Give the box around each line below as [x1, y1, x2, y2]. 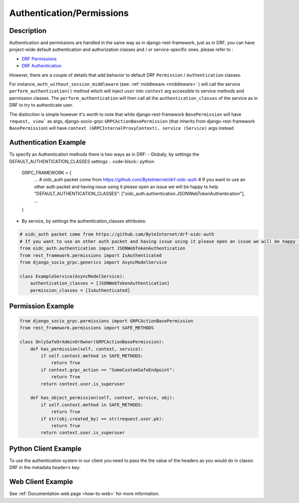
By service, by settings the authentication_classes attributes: [21, 218, 147, 224]
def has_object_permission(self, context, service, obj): [30, 395, 175, 401]
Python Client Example [9, 444, 82, 453]
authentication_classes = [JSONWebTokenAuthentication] [30, 280, 170, 286]
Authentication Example [9, 138, 86, 147]
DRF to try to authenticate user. [9, 102, 73, 108]
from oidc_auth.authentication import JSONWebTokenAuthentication [19, 246, 185, 251]
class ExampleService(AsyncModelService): [19, 273, 125, 279]
